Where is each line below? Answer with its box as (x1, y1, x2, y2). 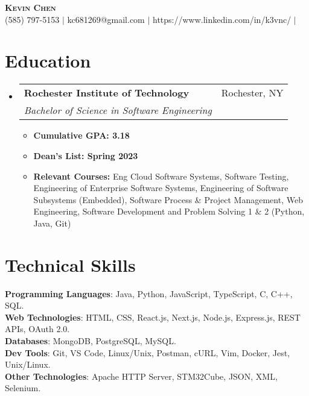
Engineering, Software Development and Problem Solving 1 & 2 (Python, (33, 205, 305, 218)
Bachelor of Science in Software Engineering (24, 103, 212, 118)
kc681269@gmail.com (67, 13, 145, 25)
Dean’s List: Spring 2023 (33, 149, 138, 162)
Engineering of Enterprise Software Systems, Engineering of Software (33, 181, 288, 194)
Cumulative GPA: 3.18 (33, 129, 130, 142)
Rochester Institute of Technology (24, 86, 190, 100)
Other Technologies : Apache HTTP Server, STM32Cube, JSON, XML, (5, 369, 278, 382)
